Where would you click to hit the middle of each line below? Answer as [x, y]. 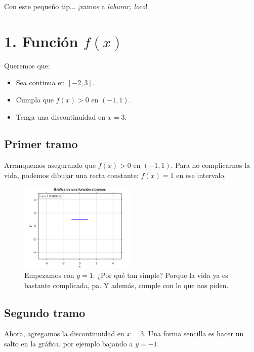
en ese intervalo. [201, 175]
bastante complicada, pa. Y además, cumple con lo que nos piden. [126, 285]
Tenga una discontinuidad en [61, 116]
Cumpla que [35, 99]
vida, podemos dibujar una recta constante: [71, 175]
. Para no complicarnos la [210, 165]
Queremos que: [27, 65]
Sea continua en [40, 82]
